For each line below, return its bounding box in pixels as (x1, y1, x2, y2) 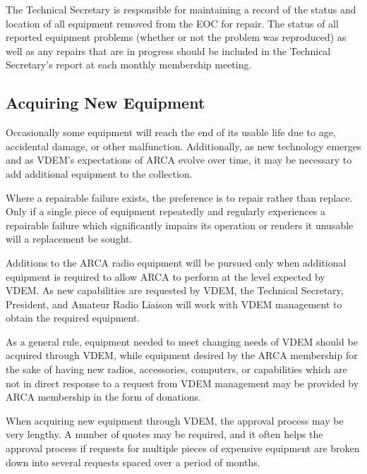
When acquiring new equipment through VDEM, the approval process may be (6, 413, 344, 427)
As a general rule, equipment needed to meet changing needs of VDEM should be (6, 334, 358, 348)
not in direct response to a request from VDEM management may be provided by (6, 375, 359, 390)
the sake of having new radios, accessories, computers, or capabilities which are (6, 362, 347, 377)
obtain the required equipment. (6, 310, 140, 325)
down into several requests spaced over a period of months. (6, 454, 260, 469)
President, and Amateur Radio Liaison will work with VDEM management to (6, 296, 342, 311)
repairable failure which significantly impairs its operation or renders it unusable (6, 217, 354, 232)
